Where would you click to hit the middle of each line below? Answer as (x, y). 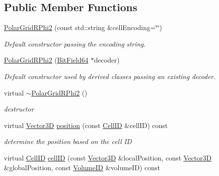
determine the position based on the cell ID (68, 141)
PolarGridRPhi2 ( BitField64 (46, 60)
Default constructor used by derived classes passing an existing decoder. (110, 76)
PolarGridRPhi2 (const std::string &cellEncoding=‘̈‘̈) (83, 27)
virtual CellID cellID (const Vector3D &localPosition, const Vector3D (108, 157)
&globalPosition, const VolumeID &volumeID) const (82, 167)
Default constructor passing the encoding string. (75, 43)
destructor (19, 109)
